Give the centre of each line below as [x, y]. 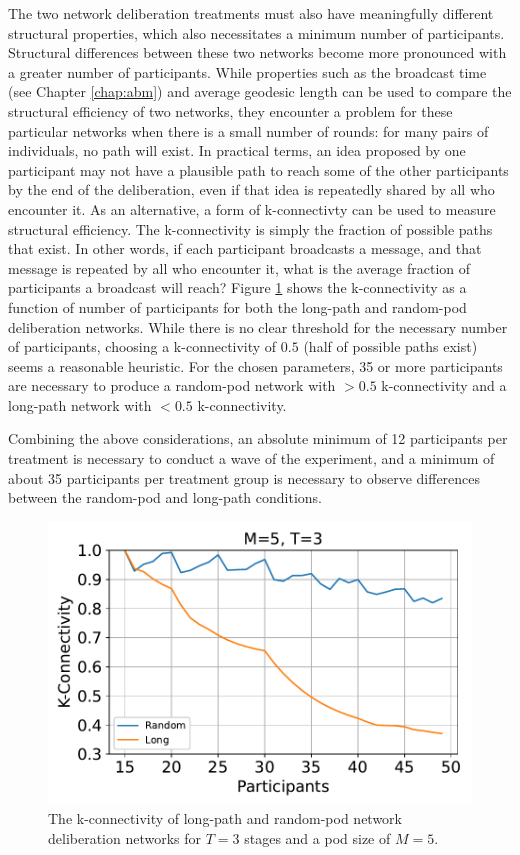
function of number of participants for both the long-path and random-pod [237, 306]
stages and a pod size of [317, 837]
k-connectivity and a [444, 385]
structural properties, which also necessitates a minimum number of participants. [256, 32]
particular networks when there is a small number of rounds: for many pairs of [248, 130]
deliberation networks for [125, 837]
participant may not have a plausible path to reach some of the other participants [258, 169]
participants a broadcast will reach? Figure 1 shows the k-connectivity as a [237, 287]
